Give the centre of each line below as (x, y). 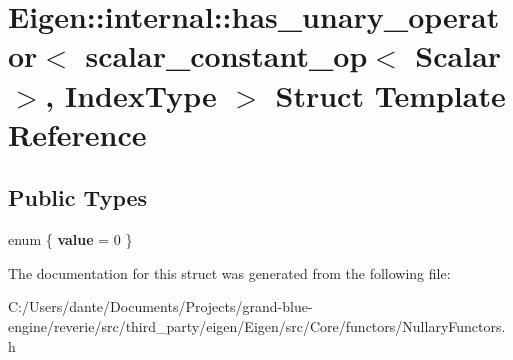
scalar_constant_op (226, 55)
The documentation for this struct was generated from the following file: (229, 272)
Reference (77, 133)
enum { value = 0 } (70, 239)
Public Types (78, 197)
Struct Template (390, 94)
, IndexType (131, 94)
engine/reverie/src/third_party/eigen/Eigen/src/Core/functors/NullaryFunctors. (257, 325)
